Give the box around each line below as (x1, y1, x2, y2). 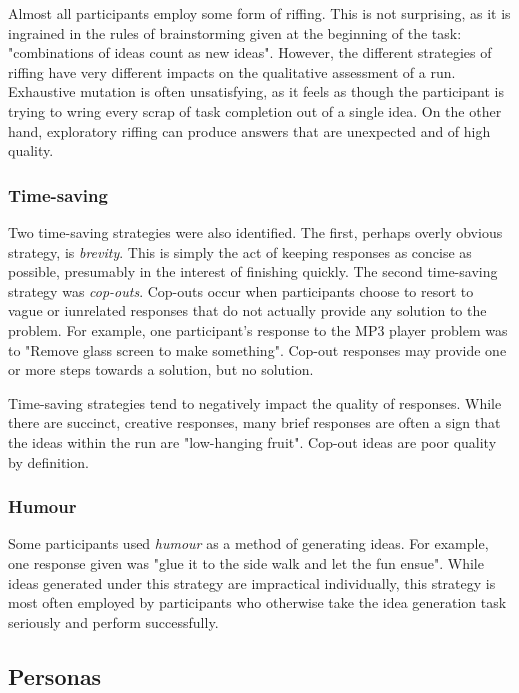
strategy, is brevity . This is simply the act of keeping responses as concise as (8, 241, 472, 262)
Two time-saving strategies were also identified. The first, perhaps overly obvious (8, 221, 503, 242)
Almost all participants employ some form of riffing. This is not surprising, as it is (8, 3, 511, 23)
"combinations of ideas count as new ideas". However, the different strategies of (8, 42, 492, 63)
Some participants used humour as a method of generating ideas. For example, (8, 533, 489, 554)
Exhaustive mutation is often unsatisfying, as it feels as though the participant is (8, 81, 504, 102)
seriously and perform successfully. (8, 611, 219, 632)
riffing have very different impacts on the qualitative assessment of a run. (8, 61, 456, 82)
